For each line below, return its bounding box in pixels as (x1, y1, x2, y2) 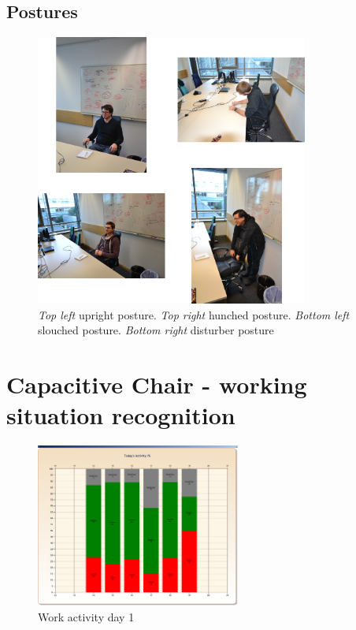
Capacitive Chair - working (6, 367, 307, 400)
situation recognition (6, 399, 235, 431)
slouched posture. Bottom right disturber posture (38, 322, 274, 338)
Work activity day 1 (38, 608, 135, 624)
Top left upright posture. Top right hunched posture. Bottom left (38, 306, 350, 322)
